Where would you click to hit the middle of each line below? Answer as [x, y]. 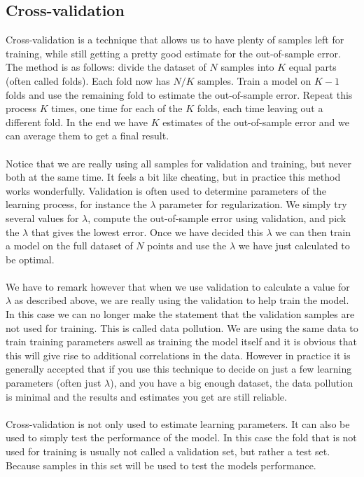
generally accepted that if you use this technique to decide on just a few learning [179, 369]
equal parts [313, 67]
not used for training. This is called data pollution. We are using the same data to [182, 327]
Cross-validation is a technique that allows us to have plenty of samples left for [175, 40]
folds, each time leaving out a [260, 108]
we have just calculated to [294, 246]
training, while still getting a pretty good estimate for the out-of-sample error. [173, 53]
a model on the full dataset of [69, 246]
